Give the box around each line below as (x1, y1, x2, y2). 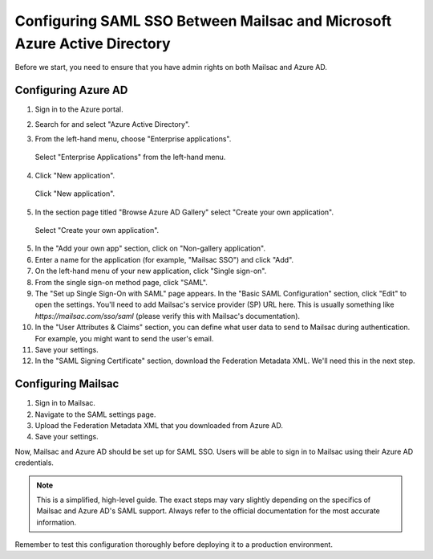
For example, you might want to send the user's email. (34, 333, 214, 343)
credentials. (14, 458, 54, 467)
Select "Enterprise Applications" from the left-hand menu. (34, 153, 226, 162)
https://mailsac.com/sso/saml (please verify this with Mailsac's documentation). (34, 311, 301, 320)
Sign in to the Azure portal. (34, 104, 123, 114)
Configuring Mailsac (14, 377, 119, 391)
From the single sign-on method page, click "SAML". (34, 277, 208, 287)
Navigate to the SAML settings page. (34, 410, 156, 419)
